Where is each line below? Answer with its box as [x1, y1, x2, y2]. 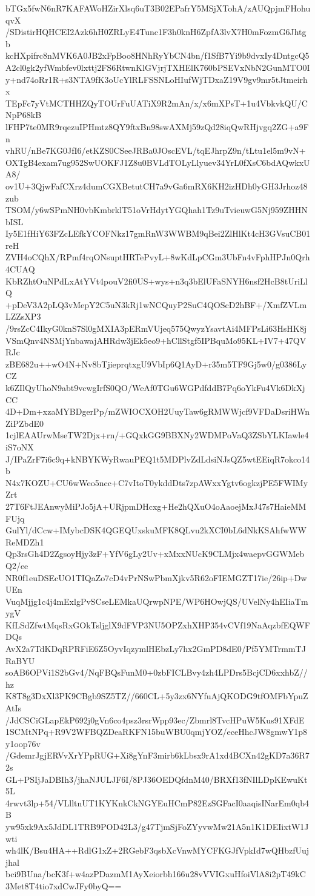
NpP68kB [5, 108, 42, 121]
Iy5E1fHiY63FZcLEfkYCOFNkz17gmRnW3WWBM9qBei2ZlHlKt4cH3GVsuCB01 [5, 227, 311, 240]
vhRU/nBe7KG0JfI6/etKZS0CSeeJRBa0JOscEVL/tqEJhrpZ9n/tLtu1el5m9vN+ [5, 144, 306, 157]
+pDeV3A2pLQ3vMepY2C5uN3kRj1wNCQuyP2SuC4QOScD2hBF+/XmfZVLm [5, 298, 307, 311]
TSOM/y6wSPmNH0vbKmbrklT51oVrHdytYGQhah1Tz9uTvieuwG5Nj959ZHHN [5, 203, 308, 216]
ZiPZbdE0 [5, 417, 44, 429]
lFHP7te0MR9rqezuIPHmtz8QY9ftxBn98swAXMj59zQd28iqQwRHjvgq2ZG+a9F [5, 120, 309, 133]
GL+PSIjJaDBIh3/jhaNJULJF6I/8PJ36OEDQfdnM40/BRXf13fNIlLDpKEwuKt [5, 772, 308, 785]
